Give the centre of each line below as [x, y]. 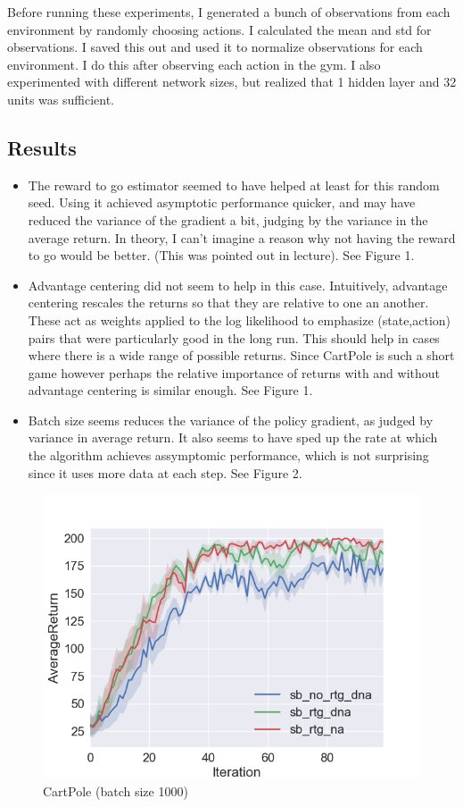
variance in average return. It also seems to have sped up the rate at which [233, 437]
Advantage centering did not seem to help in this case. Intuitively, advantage [238, 285]
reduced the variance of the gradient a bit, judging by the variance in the [228, 219]
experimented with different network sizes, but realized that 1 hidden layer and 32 [232, 82]
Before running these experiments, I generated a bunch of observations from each [229, 12]
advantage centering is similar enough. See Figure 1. [170, 390]
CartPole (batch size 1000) [116, 790]
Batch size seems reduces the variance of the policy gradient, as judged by [231, 420]
